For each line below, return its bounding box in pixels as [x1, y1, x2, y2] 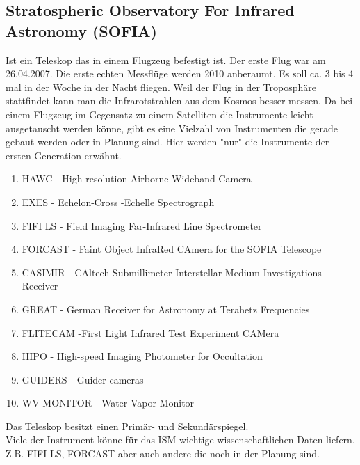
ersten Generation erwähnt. [6, 148, 122, 162]
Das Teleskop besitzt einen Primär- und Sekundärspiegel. [6, 418, 249, 433]
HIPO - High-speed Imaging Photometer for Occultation [22, 349, 263, 363]
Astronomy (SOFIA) [6, 19, 157, 41]
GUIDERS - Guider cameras [22, 372, 144, 386]
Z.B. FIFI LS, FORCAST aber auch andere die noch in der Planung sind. [6, 446, 320, 461]
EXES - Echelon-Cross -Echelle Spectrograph [22, 194, 215, 209]
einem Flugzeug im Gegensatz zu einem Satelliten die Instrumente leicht [6, 107, 313, 121]
